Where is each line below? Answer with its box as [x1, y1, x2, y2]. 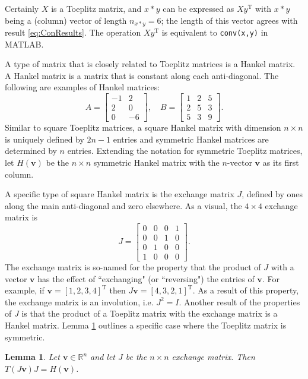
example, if [5, 284, 45, 296]
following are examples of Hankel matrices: [5, 81, 160, 93]
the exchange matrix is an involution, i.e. [5, 295, 154, 308]
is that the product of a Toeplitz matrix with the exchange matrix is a [21, 307, 278, 320]
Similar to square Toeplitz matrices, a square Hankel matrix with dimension [5, 121, 281, 134]
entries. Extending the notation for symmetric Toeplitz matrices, [67, 144, 303, 157]
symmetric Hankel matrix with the [93, 156, 220, 168]
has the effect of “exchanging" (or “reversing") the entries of [37, 272, 255, 285]
